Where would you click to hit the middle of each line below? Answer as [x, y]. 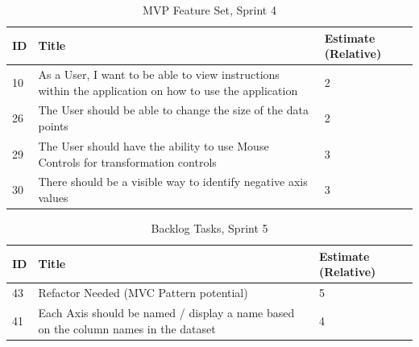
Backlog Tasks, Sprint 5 [209, 228]
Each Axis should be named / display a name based [166, 312]
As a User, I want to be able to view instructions [159, 74]
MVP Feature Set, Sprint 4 [209, 10]
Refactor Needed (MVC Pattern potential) [143, 293]
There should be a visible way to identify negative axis [173, 182]
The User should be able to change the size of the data [173, 110]
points [53, 126]
